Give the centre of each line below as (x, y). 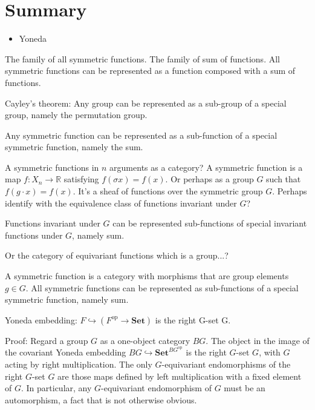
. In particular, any (56, 388)
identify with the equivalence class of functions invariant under (121, 203)
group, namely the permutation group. (76, 115)
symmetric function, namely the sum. (74, 147)
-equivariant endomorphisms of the (226, 364)
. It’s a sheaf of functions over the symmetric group (168, 191)
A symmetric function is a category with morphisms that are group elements (147, 276)
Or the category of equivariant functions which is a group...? (117, 255)
